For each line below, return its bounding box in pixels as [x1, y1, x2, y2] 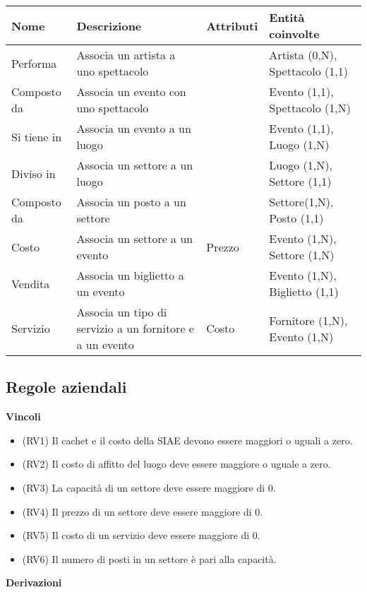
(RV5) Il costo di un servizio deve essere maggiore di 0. [22, 528, 260, 543]
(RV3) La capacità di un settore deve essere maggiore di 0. [22, 480, 276, 495]
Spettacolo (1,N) [269, 100, 351, 116]
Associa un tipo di [76, 304, 167, 320]
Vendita [11, 275, 50, 292]
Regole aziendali [6, 376, 127, 398]
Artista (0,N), [269, 47, 337, 63]
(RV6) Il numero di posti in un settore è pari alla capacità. [22, 551, 277, 566]
